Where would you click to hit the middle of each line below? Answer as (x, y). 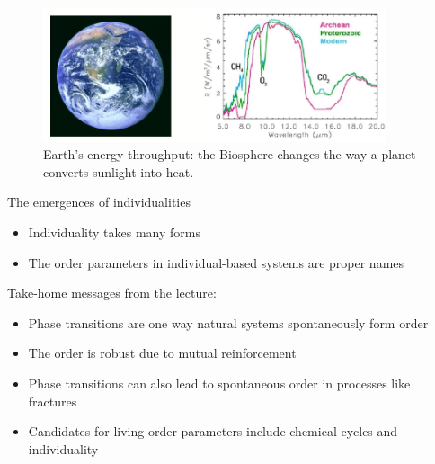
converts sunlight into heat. (119, 171)
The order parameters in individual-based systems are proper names (216, 262)
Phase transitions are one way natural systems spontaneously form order (228, 322)
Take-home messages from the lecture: (112, 293)
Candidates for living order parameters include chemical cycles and (213, 431)
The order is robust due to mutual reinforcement (162, 353)
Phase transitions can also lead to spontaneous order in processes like (219, 383)
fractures (53, 401)
